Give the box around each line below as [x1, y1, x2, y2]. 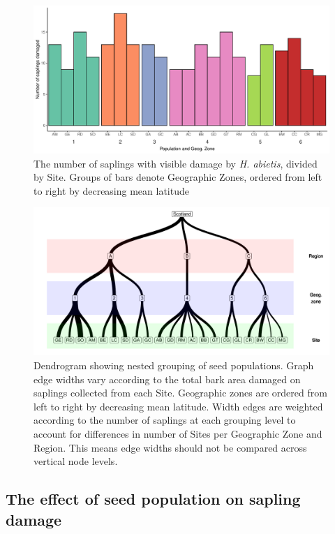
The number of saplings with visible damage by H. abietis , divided [33, 156, 318, 170]
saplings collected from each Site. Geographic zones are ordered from [33, 385, 327, 400]
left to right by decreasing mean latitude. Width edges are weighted [33, 399, 323, 413]
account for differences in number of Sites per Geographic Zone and [33, 426, 322, 440]
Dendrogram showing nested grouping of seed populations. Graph [33, 357, 314, 372]
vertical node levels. [33, 454, 118, 468]
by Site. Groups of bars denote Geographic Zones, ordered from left [33, 170, 322, 184]
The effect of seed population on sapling [6, 488, 301, 510]
